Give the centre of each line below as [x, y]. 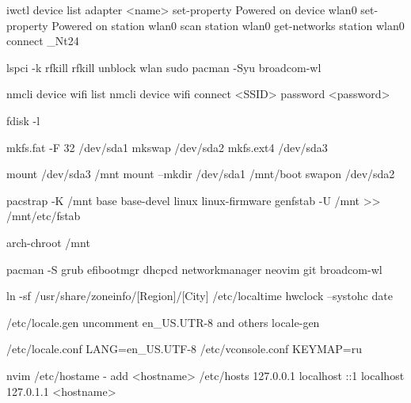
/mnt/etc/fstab [44, 216]
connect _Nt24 [43, 41]
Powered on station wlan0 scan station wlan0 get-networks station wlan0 [228, 25]
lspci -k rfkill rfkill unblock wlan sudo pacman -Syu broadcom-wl [164, 67]
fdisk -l [23, 120]
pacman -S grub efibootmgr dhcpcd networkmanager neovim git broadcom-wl [194, 269]
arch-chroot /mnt [48, 242]
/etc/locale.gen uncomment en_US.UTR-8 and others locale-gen [163, 322]
